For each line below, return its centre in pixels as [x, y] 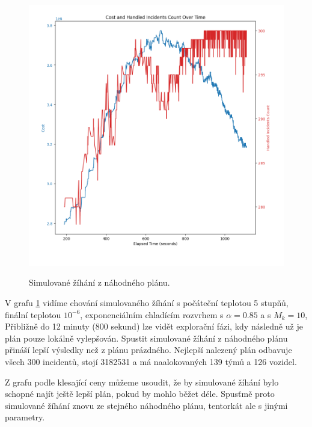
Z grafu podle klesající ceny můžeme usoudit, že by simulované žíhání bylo [142, 382]
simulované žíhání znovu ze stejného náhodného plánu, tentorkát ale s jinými [146, 405]
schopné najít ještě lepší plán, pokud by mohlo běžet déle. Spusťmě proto [140, 394]
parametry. [25, 417]
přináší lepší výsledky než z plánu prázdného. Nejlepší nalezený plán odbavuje [148, 350]
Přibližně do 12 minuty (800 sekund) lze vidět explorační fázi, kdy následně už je [154, 326]
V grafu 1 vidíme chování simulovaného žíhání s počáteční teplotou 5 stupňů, [147, 302]
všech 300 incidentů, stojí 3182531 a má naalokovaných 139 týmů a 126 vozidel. [151, 361]
